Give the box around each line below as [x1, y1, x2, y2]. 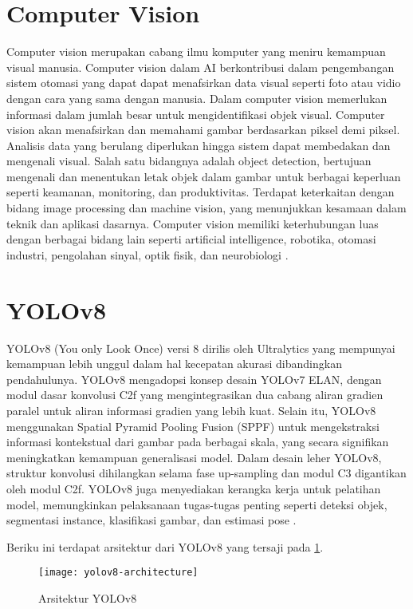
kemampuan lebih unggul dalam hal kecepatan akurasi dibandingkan [6, 355, 342, 372]
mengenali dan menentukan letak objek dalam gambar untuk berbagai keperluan [6, 168, 401, 184]
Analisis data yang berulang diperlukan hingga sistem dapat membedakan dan [6, 136, 391, 153]
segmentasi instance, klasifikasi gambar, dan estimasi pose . [6, 512, 297, 528]
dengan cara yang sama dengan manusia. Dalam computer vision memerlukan [6, 89, 387, 106]
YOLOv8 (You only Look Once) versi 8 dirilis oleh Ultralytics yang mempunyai [6, 339, 395, 356]
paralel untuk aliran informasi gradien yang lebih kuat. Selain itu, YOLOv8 [6, 401, 376, 418]
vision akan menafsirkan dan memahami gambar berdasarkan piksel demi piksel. [6, 121, 400, 138]
